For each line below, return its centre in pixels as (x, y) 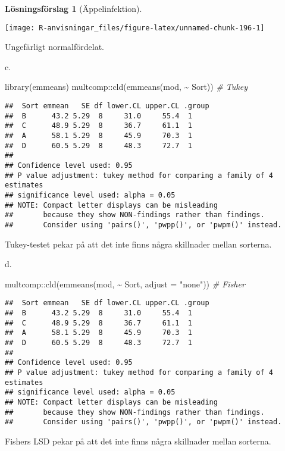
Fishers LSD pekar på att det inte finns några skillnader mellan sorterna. (138, 441)
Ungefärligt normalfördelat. (54, 47)
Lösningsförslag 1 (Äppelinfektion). (73, 8)
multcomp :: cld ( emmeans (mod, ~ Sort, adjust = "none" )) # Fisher (125, 284)
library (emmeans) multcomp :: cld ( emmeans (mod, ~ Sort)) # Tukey (126, 87)
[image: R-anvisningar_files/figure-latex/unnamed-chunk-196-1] (135, 28)
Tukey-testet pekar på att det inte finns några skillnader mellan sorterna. (138, 244)
